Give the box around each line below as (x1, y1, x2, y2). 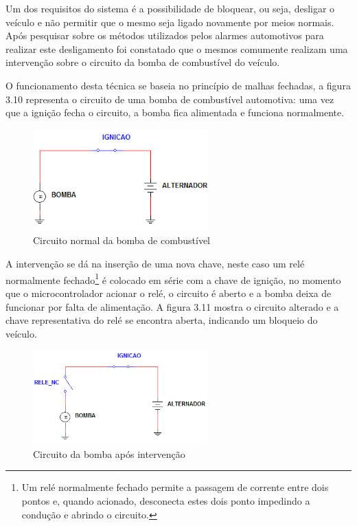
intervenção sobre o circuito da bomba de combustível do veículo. (5, 55, 280, 69)
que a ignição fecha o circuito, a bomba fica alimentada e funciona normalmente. (5, 105, 345, 120)
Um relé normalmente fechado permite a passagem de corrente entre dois (21, 480, 329, 494)
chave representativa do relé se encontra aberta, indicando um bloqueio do (5, 313, 318, 327)
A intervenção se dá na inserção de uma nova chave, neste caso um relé (5, 256, 305, 271)
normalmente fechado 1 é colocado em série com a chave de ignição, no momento (5, 270, 341, 287)
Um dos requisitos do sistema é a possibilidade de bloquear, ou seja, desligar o (5, 1, 335, 15)
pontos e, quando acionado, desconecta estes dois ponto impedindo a (21, 493, 310, 507)
